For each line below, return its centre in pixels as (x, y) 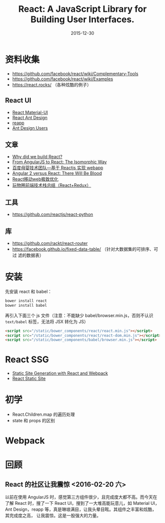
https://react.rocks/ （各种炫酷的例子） (52, 85)
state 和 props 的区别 (34, 421)
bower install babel (26, 305)
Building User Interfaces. (82, 19)
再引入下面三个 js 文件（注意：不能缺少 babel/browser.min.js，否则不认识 (79, 315)
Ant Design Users (30, 128)
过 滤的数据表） (28, 255)
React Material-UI (30, 112)
